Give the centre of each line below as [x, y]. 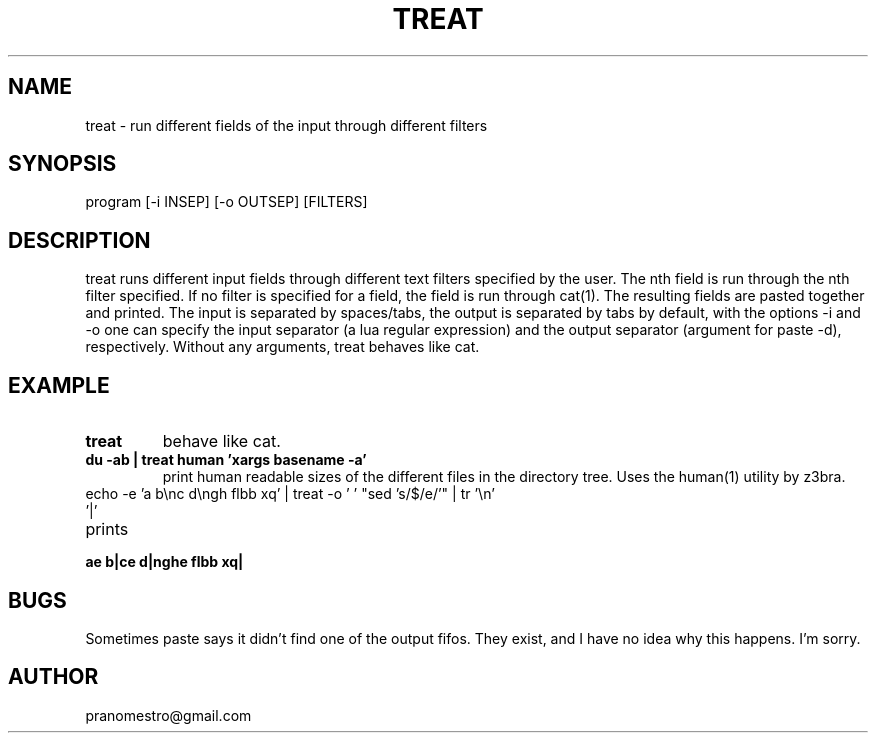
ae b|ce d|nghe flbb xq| [164, 562]
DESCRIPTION [79, 240]
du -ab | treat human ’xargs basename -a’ [226, 460]
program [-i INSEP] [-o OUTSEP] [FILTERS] [226, 202]
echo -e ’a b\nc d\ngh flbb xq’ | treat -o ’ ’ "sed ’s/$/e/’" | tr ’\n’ [290, 494]
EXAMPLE [59, 385]
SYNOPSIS [62, 164]
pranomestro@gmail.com [168, 715]
